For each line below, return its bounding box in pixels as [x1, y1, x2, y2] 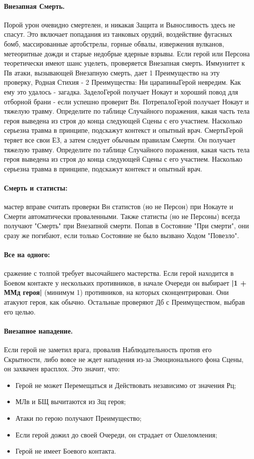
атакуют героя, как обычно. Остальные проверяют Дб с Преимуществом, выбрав [4, 297, 245, 307]
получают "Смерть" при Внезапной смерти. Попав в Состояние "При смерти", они [4, 220, 249, 231]
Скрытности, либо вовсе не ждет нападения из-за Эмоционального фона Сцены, [4, 354, 244, 364]
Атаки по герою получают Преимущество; [15, 413, 142, 423]
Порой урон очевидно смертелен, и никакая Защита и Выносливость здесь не [4, 19, 235, 29]
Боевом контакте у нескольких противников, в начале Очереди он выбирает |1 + [4, 277, 247, 288]
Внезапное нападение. [4, 325, 73, 336]
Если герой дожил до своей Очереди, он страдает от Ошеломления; [15, 429, 217, 439]
